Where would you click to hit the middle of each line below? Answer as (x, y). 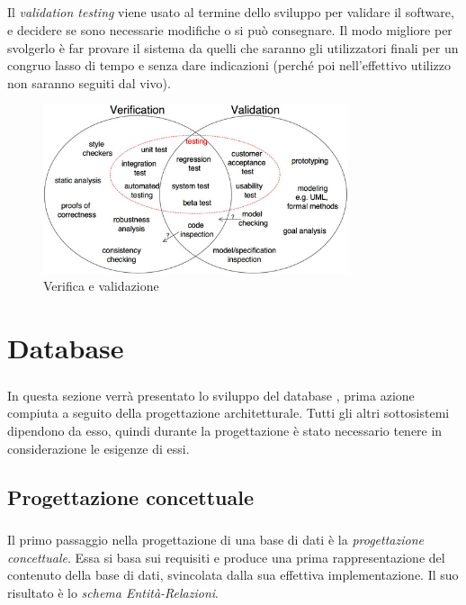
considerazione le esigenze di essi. (99, 448)
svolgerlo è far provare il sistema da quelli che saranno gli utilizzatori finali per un (233, 47)
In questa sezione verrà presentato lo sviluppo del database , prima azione (211, 395)
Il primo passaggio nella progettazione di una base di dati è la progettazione (215, 540)
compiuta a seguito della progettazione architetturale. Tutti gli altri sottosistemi (229, 413)
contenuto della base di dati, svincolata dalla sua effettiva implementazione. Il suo (233, 575)
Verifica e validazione (101, 286)
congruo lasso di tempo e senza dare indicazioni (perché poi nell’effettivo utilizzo (229, 65)
